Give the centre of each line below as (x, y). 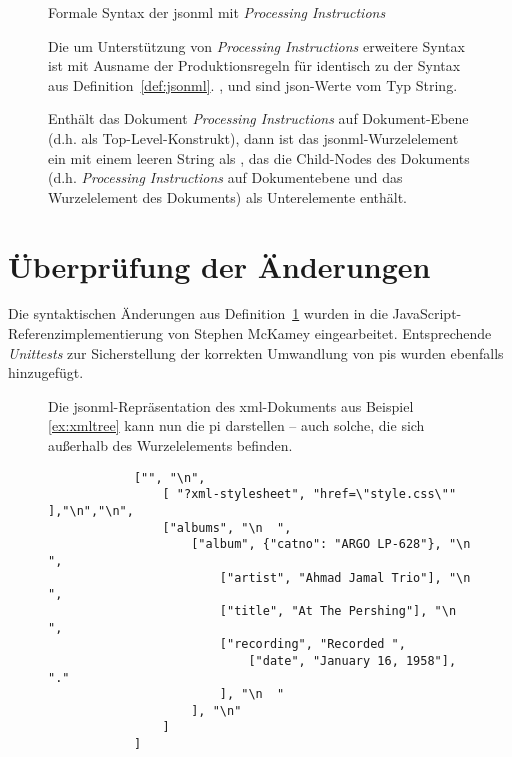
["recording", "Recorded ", (312, 644)
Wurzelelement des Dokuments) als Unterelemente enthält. (228, 196)
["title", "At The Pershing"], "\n (338, 610)
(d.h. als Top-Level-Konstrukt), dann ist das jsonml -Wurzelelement (253, 137)
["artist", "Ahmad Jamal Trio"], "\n (345, 577)
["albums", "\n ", (227, 527)
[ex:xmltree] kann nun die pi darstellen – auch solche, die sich (236, 425)
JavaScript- (427, 313)
